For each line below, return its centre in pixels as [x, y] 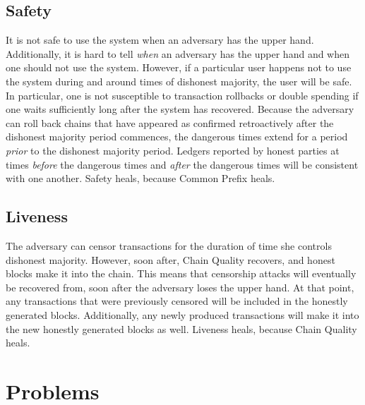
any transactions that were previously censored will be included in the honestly [177, 301]
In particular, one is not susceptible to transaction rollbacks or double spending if [182, 95]
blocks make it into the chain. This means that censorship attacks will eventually [181, 273]
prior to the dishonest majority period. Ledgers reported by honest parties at [173, 150]
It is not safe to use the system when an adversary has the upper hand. [160, 40]
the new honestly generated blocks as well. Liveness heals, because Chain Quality [181, 328]
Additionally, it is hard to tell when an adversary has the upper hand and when [178, 53]
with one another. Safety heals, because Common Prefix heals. [140, 178]
